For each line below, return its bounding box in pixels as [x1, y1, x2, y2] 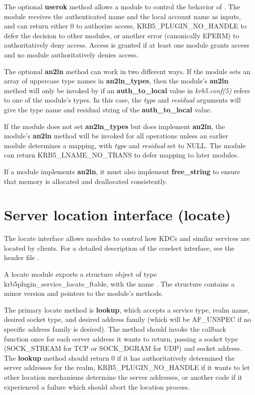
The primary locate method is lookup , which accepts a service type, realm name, [4, 304, 250, 315]
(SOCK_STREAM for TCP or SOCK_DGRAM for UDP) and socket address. [4, 343, 242, 353]
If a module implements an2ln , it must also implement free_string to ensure [4, 166, 240, 176]
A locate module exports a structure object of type [4, 269, 157, 279]
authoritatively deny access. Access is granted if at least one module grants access [4, 40, 250, 50]
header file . [4, 252, 39, 263]
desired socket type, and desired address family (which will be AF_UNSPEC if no [4, 314, 251, 324]
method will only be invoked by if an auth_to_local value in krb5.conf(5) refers [4, 85, 250, 95]
